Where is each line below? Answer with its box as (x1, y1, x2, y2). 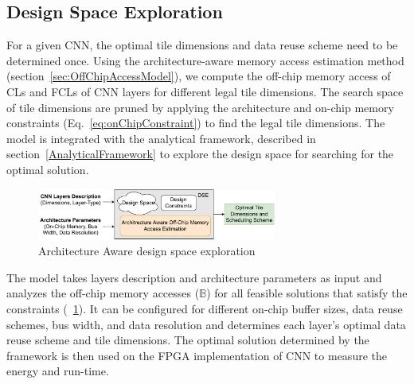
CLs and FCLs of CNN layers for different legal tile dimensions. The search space (6, 83, 404, 99)
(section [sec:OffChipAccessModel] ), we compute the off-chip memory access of (6, 68, 391, 84)
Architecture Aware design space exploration (38, 242, 256, 259)
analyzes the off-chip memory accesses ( (6, 285, 200, 301)
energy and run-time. (6, 363, 109, 379)
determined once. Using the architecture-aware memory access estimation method (6, 52, 404, 68)
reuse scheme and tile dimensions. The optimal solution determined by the (6, 332, 369, 348)
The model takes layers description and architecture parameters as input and (6, 269, 382, 285)
